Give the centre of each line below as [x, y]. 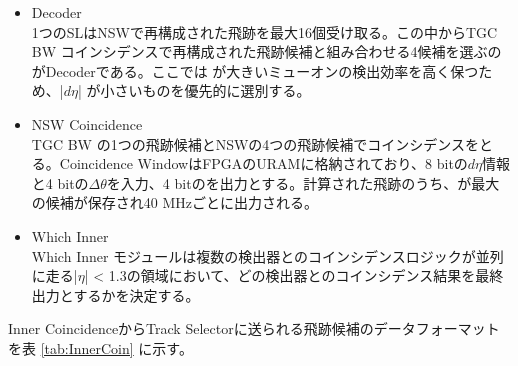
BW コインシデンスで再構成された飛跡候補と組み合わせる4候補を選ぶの [266, 51]
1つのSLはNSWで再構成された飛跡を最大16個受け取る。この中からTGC [264, 31]
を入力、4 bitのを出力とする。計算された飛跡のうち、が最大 [303, 182]
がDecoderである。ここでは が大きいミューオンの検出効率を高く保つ [255, 70]
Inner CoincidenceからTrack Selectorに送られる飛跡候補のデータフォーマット [254, 328]
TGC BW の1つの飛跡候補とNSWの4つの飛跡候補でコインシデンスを [255, 143]
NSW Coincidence [87, 123]
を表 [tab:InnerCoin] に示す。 [100, 347]
